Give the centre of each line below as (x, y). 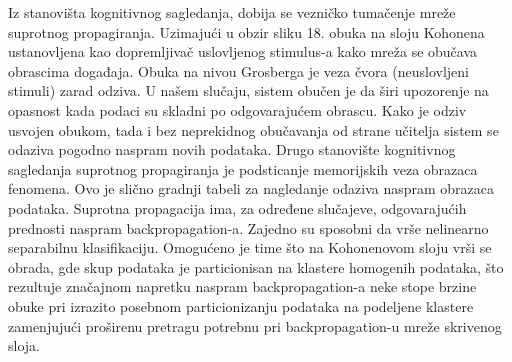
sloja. (24, 345)
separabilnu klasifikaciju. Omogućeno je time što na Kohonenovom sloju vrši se (250, 247)
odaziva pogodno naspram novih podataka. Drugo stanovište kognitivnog (232, 149)
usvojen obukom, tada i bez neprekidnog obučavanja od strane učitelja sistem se (253, 129)
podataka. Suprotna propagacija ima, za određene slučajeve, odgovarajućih (237, 207)
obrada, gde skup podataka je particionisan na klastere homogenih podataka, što (256, 266)
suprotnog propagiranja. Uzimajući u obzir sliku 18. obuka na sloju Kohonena (246, 31)
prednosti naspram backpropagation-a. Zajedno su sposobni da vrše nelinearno (248, 227)
